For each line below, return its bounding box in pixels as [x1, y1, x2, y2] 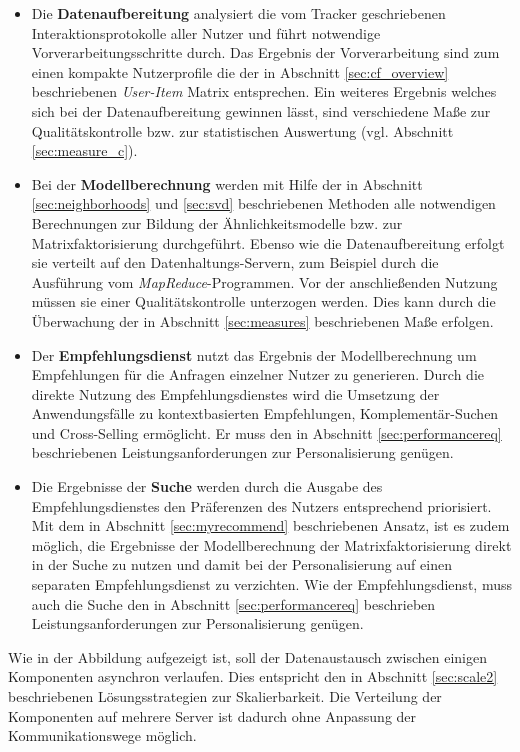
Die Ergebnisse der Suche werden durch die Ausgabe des [31, 476, 383, 497]
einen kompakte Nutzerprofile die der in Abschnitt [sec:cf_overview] [31, 61, 449, 82]
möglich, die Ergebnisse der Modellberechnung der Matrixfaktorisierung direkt [31, 534, 512, 555]
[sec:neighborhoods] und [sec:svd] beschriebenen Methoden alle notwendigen [31, 193, 496, 214]
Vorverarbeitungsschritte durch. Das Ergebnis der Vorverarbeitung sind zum [31, 42, 500, 63]
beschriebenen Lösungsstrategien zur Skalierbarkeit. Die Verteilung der [8, 686, 442, 706]
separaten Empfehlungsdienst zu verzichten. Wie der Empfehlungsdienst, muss [31, 574, 512, 595]
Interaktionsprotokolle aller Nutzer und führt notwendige [31, 22, 381, 43]
